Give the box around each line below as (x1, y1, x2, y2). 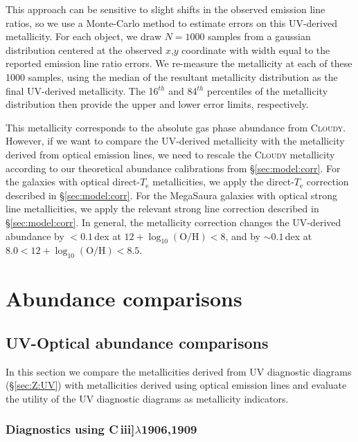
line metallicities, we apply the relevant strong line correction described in (6, 201, 319, 216)
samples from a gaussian (208, 29, 311, 44)
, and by (225, 228, 260, 243)
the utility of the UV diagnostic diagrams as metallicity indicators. (6, 391, 289, 405)
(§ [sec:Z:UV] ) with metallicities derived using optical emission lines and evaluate (6, 378, 347, 392)
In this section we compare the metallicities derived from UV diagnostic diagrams (6, 364, 352, 378)
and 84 (168, 83, 197, 98)
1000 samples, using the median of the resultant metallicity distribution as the (6, 69, 338, 84)
